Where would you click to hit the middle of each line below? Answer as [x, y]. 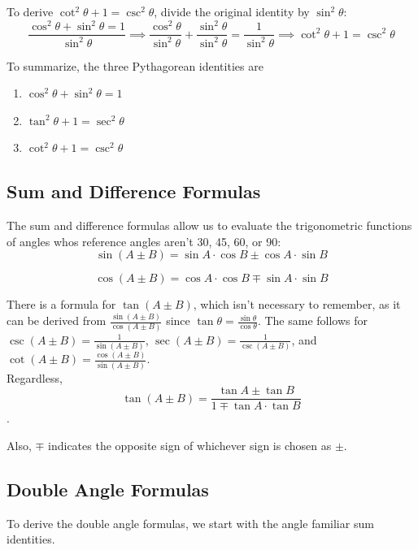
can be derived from [57, 320]
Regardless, [35, 377]
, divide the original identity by [232, 11]
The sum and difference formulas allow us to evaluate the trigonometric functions [209, 225]
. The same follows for [313, 320]
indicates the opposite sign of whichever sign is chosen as [190, 445]
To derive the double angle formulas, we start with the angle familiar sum [190, 523]
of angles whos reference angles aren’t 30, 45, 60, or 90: [144, 241]
